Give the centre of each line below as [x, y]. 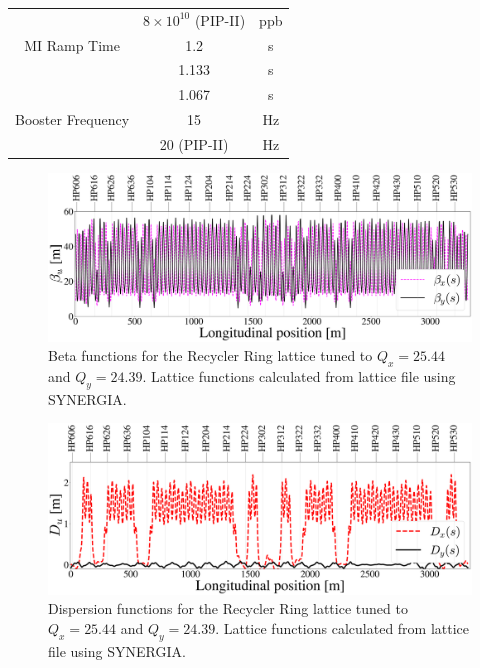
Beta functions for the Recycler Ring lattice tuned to [210, 355]
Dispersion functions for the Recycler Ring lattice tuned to [228, 608]
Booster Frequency [72, 119]
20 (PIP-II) [194, 143]
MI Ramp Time [72, 44]
